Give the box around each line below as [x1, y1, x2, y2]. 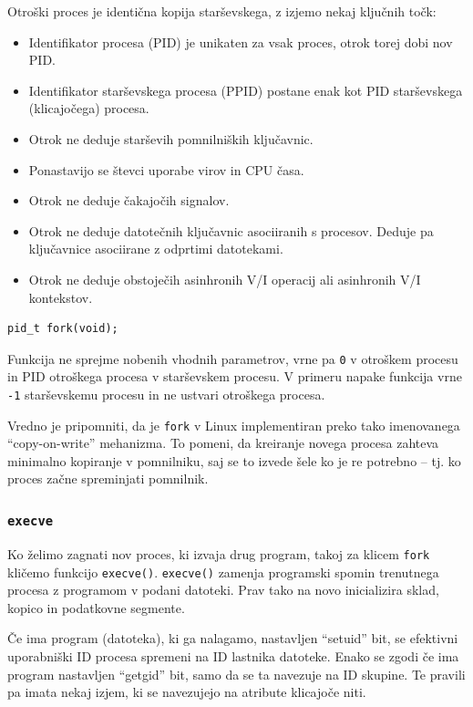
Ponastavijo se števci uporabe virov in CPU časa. [28, 160, 304, 179]
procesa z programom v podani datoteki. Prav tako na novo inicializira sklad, [7, 580, 439, 599]
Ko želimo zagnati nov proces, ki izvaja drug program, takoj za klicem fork [7, 544, 430, 563]
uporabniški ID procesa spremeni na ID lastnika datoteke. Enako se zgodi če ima [7, 646, 459, 665]
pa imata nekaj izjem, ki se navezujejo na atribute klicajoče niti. [7, 682, 366, 702]
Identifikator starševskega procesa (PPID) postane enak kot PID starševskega [28, 80, 463, 99]
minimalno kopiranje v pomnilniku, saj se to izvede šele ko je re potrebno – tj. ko [7, 451, 461, 470]
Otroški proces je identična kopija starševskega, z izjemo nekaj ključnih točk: [7, 2, 437, 20]
